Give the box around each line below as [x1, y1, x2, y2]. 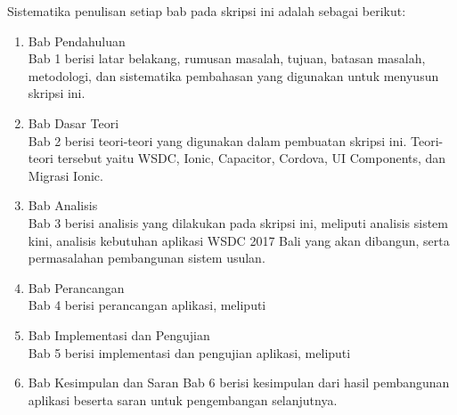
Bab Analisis [28, 196, 98, 215]
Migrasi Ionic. [28, 166, 103, 184]
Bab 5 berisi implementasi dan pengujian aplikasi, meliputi [28, 343, 351, 362]
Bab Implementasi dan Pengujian [28, 325, 210, 344]
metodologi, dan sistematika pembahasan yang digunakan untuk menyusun [28, 66, 439, 85]
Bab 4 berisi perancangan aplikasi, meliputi [28, 296, 266, 314]
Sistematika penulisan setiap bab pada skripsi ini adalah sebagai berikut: [7, 2, 406, 20]
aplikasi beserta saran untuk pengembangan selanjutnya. [28, 390, 338, 409]
